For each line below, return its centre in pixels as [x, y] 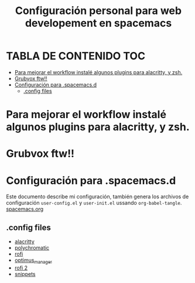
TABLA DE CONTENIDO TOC [76, 56]
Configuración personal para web [98, 11]
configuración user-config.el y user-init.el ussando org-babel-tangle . [94, 203]
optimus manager [33, 261]
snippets [25, 274]
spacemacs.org [25, 209]
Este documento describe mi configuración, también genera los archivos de [97, 196]
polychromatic [32, 248]
